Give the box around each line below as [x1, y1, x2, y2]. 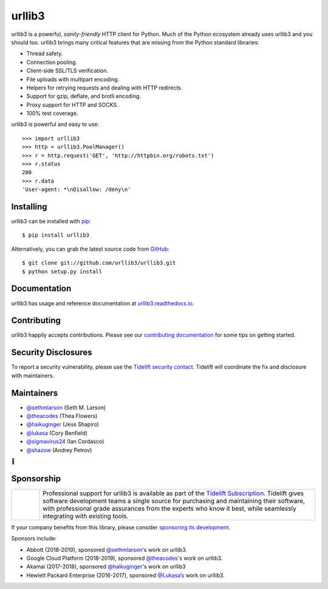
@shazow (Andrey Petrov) [26, 446, 92, 453]
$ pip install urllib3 [22, 232, 90, 239]
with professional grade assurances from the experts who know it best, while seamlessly [43, 504, 297, 512]
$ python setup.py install [22, 268, 103, 275]
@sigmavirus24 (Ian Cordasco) [26, 438, 104, 445]
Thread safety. [26, 50, 63, 57]
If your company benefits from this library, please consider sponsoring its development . [11, 523, 231, 531]
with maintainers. [11, 372, 55, 379]
